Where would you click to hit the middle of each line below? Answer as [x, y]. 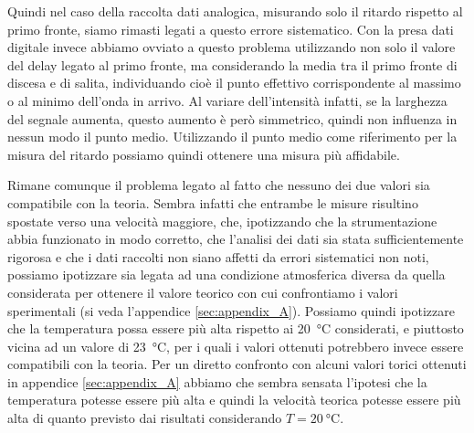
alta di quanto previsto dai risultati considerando [145, 418]
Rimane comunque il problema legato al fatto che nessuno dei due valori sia [219, 185]
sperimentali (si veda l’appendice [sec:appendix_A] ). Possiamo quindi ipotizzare [231, 310]
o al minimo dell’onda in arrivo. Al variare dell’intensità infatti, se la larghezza [227, 100]
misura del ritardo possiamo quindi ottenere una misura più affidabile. [204, 154]
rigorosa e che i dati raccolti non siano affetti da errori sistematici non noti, [218, 256]
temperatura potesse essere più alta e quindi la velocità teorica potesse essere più [234, 400]
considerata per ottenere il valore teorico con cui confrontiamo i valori [203, 292]
